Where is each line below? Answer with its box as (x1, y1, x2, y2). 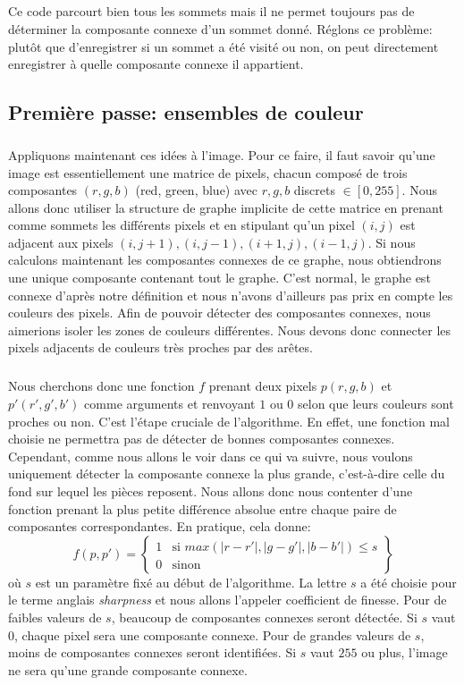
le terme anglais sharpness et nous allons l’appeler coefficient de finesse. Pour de (8, 590, 447, 609)
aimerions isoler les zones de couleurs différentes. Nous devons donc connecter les (8, 320, 451, 339)
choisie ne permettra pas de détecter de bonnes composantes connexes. (8, 429, 395, 448)
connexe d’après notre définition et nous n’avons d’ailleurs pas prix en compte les (8, 285, 453, 304)
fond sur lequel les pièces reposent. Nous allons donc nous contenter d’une (8, 481, 413, 500)
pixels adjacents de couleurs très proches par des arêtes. (8, 338, 313, 357)
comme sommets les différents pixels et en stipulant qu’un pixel (8, 216, 355, 234)
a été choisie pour (360, 572, 457, 591)
